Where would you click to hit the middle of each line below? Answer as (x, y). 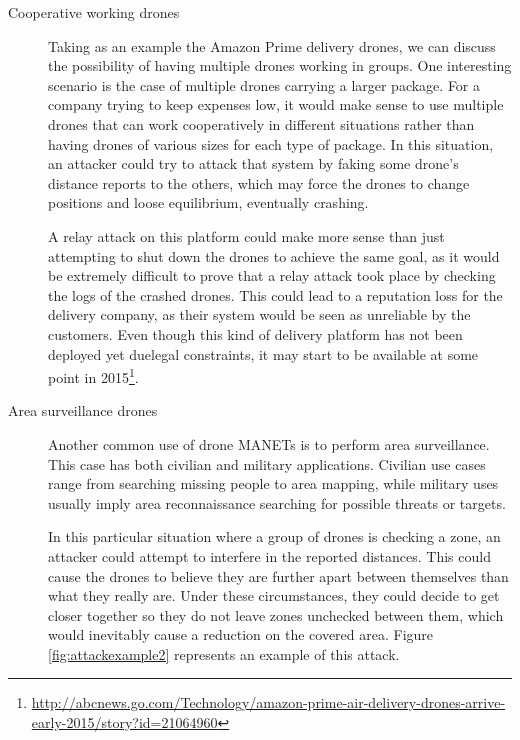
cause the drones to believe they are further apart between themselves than (278, 575)
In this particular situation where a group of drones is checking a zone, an (274, 536)
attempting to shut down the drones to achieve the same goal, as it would (274, 255)
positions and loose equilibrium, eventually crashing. (208, 202)
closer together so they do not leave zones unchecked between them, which (276, 614)
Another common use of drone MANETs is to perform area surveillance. (269, 443)
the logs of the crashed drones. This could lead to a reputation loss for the (275, 294)
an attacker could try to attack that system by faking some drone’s (253, 163)
